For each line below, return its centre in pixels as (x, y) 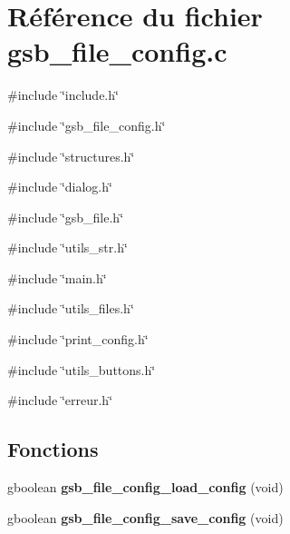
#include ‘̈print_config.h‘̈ (78, 339)
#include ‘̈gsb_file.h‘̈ (66, 217)
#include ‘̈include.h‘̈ (63, 95)
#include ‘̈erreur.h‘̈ (60, 400)
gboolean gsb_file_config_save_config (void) (145, 517)
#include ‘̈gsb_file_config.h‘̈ (87, 125)
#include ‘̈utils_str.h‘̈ (68, 247)
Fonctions (53, 449)
